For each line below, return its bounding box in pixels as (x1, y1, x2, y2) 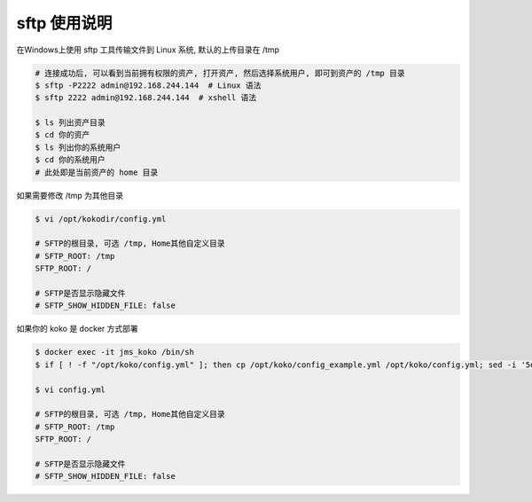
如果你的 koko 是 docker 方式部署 (16, 324, 139, 334)
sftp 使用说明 (16, 13, 113, 33)
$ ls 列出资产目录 (35, 118, 106, 128)
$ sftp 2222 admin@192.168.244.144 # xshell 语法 (35, 93, 257, 103)
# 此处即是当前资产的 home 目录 (35, 167, 159, 177)
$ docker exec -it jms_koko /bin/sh (35, 347, 195, 357)
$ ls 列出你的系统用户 (35, 142, 121, 153)
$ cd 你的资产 (35, 129, 90, 140)
